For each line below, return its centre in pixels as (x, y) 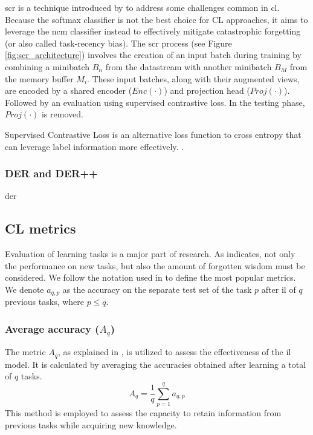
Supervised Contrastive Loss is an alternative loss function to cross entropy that (153, 134)
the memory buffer (39, 78)
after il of (279, 289)
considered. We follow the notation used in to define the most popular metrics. (150, 277)
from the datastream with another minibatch (189, 66)
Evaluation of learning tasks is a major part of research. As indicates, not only (150, 254)
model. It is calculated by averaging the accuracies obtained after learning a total (156, 364)
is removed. (62, 114)
